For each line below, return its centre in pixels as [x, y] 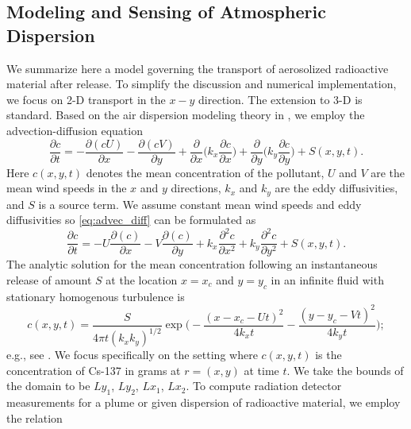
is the [328, 355]
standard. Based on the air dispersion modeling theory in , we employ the [186, 115]
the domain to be [48, 386]
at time [261, 370]
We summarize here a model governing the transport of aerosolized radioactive [198, 68]
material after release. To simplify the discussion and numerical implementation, [202, 84]
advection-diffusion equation [75, 130]
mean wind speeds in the [67, 188]
